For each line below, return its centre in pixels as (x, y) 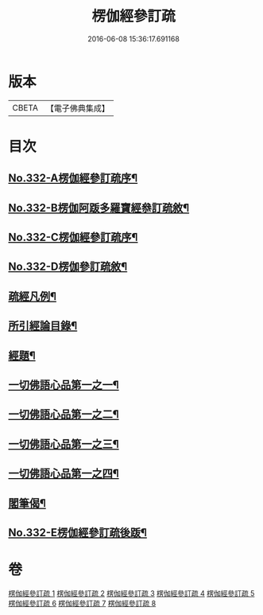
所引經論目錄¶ (43, 326)
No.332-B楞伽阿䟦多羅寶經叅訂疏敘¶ (99, 208)
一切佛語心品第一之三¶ (64, 444)
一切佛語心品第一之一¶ (64, 385)
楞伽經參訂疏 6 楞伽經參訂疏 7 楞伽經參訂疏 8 (82, 603)
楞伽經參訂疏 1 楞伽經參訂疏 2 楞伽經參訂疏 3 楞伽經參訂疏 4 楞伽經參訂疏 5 (131, 593)
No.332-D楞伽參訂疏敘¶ (68, 267)
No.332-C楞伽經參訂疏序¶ (73, 237)
